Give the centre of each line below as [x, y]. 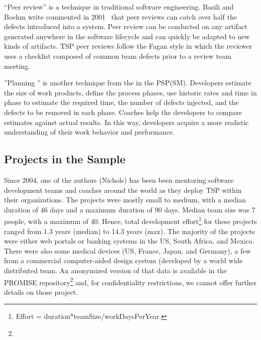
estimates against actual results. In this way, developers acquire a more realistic [126, 122]
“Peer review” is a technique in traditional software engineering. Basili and [119, 7]
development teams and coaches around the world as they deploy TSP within [123, 190]
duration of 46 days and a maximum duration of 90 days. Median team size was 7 [130, 209]
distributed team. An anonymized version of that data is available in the [115, 270]
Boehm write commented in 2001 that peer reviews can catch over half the [120, 16]
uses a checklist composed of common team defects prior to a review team [118, 55]
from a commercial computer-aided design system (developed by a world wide [123, 260]
